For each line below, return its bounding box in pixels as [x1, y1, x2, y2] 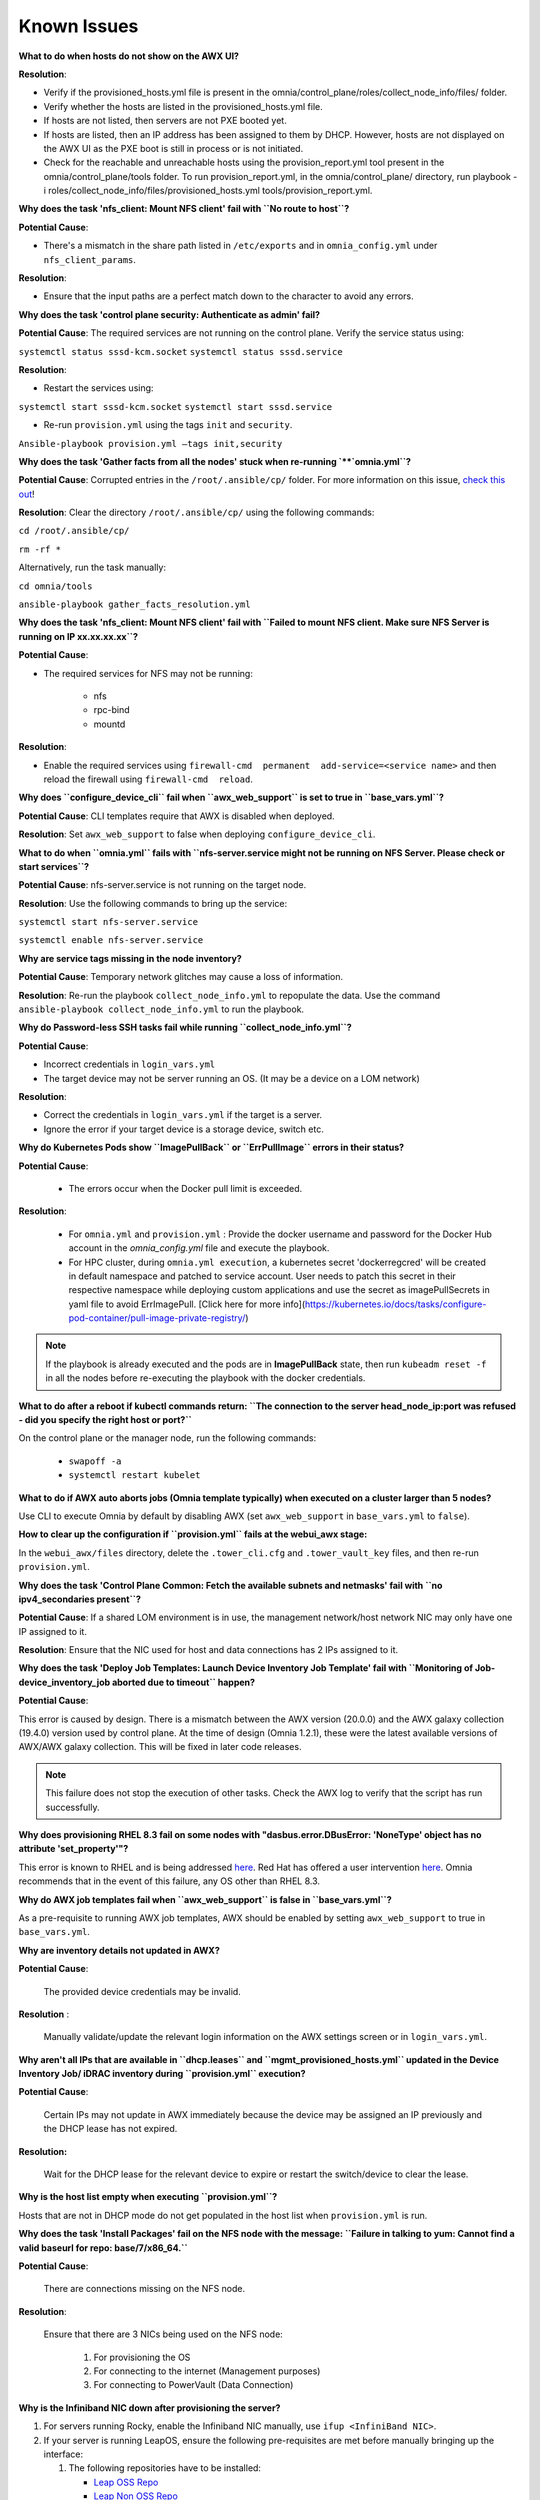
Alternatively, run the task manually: [18, 561, 167, 574]
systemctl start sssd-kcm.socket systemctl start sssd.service [18, 401, 333, 412]
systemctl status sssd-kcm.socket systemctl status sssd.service [18, 346, 344, 357]
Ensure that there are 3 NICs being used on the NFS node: [43, 2328, 284, 2340]
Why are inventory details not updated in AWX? [18, 1944, 220, 1956]
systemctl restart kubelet [68, 1470, 201, 1481]
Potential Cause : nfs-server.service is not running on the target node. [18, 879, 307, 891]
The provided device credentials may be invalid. [43, 1985, 242, 1997]
